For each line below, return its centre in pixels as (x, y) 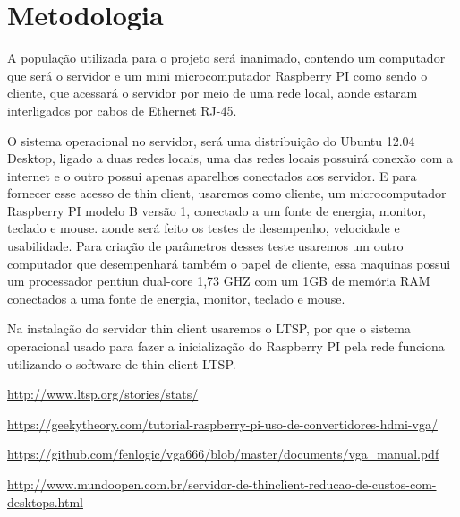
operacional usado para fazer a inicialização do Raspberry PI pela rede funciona (226, 346)
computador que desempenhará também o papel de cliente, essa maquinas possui (229, 263)
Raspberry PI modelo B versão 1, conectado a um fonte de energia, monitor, (217, 210)
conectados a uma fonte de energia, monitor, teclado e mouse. (176, 298)
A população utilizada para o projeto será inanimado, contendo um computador (226, 58)
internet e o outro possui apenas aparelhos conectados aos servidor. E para (212, 175)
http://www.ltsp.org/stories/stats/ (103, 394)
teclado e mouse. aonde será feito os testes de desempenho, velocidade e (204, 228)
